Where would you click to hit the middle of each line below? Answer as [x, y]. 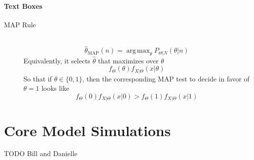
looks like [55, 88]
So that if [38, 78]
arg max [138, 51]
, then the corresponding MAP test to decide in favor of [166, 78]
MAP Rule [20, 24]
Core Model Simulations [87, 130]
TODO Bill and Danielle [41, 153]
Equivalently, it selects [57, 60]
